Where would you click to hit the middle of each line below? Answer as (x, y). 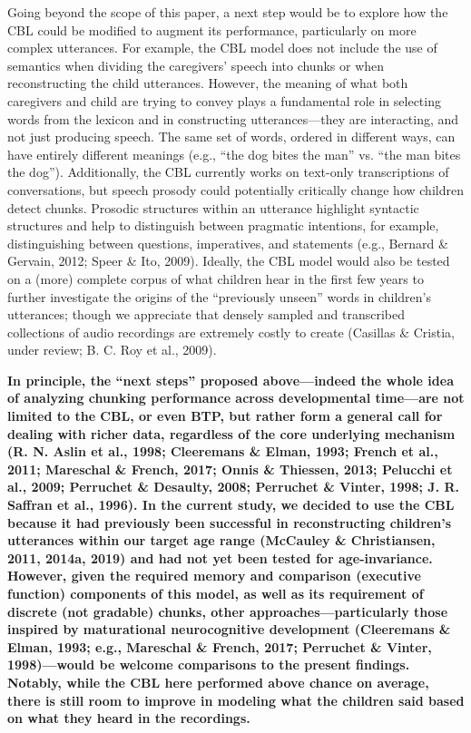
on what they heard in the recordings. (129, 718)
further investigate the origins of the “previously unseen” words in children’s (219, 296)
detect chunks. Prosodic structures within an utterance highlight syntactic (213, 207)
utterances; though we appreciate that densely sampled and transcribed (206, 314)
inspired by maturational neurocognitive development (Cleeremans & (229, 629)
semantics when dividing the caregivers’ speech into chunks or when (196, 65)
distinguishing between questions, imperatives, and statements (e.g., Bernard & (228, 243)
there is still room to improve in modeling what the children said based (236, 700)
